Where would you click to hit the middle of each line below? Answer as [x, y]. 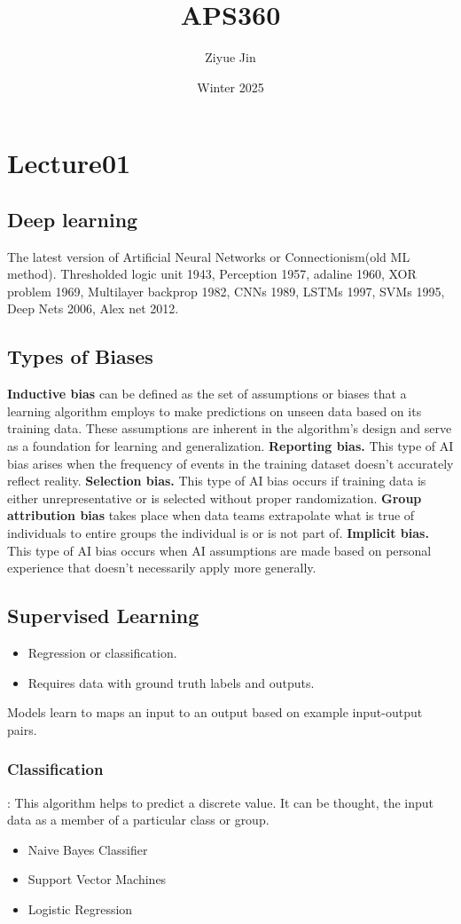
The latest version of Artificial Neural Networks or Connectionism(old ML [209, 256]
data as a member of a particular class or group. [138, 820]
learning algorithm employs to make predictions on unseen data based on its [215, 411]
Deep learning [73, 219]
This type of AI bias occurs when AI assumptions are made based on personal [219, 550]
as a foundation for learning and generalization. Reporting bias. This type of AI [230, 446]
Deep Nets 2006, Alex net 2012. [93, 308]
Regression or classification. [102, 653]
